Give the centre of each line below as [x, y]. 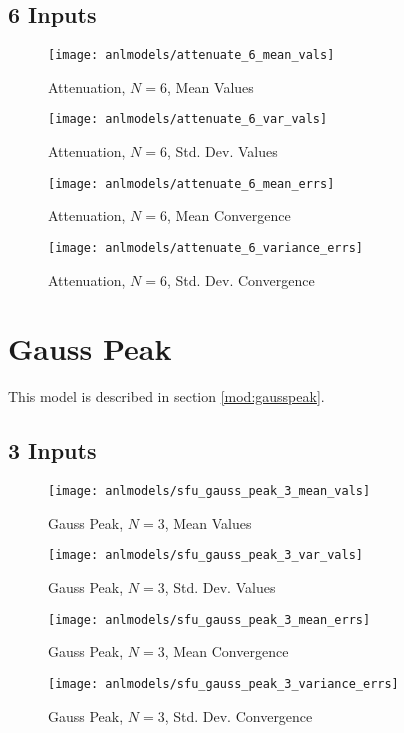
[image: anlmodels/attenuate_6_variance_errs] [205, 247]
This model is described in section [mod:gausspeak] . [166, 396]
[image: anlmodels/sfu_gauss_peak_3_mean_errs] [209, 619]
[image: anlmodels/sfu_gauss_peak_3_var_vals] [205, 555]
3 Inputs [52, 450]
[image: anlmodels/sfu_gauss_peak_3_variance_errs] [223, 683]
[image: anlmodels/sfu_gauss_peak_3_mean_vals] [209, 491]
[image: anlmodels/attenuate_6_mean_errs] [191, 183]
